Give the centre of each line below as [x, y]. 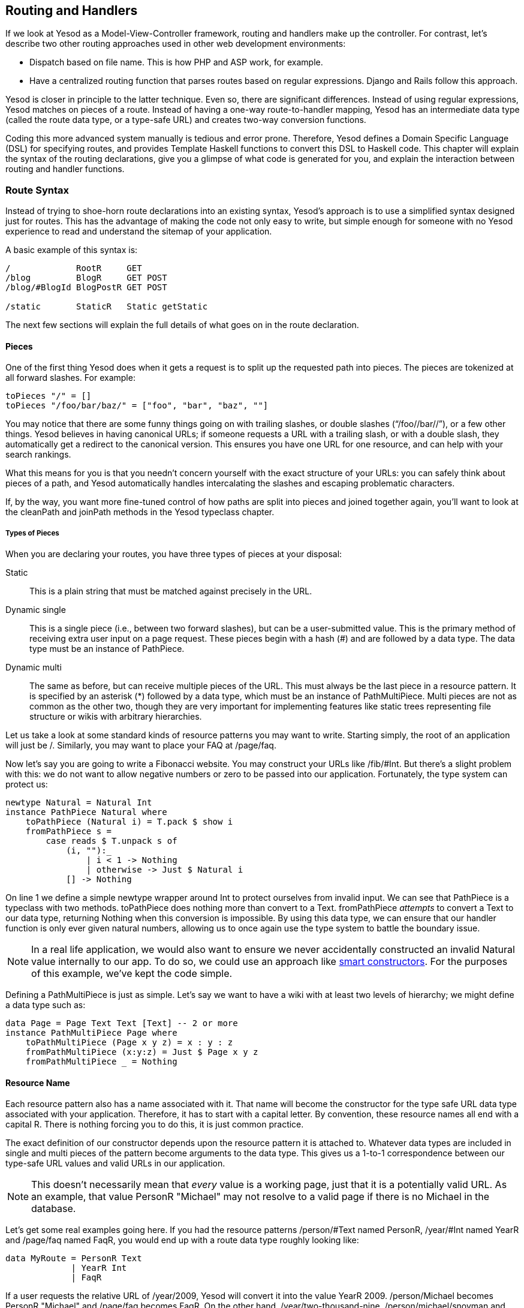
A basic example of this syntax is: [72, 250]
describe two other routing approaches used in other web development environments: [176, 44]
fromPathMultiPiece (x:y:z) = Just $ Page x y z [142, 1052]
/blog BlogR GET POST [86, 278]
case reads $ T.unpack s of [112, 841]
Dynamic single [36, 610]
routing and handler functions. [65, 169]
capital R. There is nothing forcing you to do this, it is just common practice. [155, 1124]
